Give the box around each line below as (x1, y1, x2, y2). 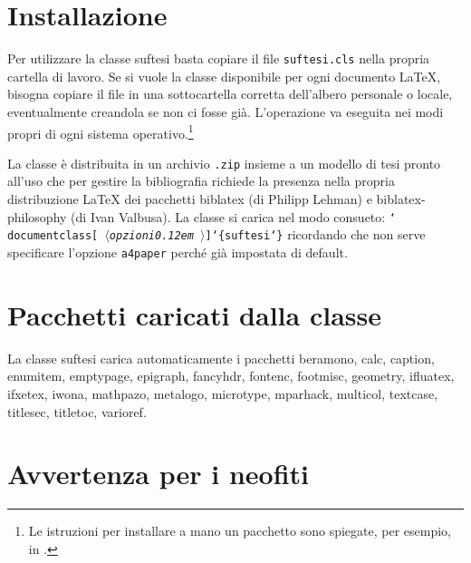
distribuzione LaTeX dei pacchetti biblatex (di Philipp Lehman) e (7, 189, 372, 209)
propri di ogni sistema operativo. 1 (7, 121, 194, 142)
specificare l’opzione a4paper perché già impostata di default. (7, 242, 348, 261)
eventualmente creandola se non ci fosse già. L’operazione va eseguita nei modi (7, 102, 444, 121)
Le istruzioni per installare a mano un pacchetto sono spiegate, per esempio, (28, 521, 452, 540)
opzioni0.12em (109, 229, 194, 243)
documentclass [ (7, 229, 99, 243)
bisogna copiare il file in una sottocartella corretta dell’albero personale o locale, (7, 84, 453, 103)
